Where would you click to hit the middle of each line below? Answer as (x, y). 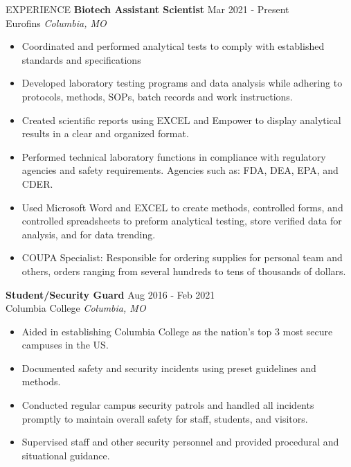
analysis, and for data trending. (89, 234)
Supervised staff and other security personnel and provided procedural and (180, 442)
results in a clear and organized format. (105, 133)
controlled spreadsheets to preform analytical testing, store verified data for (182, 221)
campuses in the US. (65, 345)
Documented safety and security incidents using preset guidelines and (169, 368)
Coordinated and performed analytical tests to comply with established (173, 46)
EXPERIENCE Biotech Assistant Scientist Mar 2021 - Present (147, 9)
